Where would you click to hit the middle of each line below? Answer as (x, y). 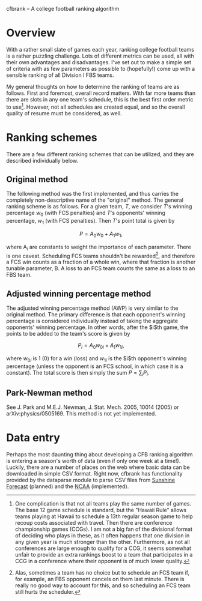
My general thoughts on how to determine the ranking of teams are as (93, 86)
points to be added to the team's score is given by (68, 334)
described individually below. (42, 160)
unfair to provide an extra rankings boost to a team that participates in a (104, 555)
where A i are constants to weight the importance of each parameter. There (99, 247)
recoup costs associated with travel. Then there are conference (93, 523)
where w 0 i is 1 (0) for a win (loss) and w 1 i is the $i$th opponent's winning (96, 359)
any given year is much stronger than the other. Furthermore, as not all (103, 542)
